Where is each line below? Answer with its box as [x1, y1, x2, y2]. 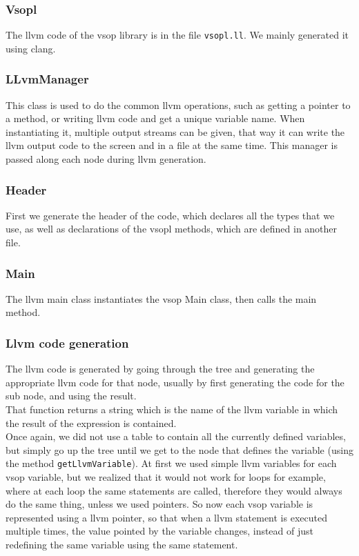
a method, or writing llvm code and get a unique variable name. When [6, 111, 305, 126]
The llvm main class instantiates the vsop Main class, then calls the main [6, 291, 317, 306]
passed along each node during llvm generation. [6, 152, 206, 166]
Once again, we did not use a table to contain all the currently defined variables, [6, 429, 346, 444]
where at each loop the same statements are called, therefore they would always [6, 483, 342, 497]
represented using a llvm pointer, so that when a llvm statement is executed [6, 510, 327, 524]
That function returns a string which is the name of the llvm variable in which [6, 402, 338, 417]
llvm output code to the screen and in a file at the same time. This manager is [6, 138, 338, 152]
